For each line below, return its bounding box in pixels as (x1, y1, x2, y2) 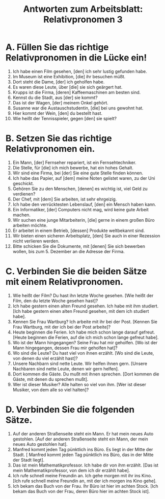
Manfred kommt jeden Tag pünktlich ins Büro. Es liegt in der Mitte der (12, 446, 153, 452)
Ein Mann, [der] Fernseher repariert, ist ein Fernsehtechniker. (12, 159, 137, 166)
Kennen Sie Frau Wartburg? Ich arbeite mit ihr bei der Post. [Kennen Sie (12, 319, 158, 325)
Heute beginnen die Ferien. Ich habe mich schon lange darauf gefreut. (12, 329, 155, 335)
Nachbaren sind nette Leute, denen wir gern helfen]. (12, 366, 119, 371)
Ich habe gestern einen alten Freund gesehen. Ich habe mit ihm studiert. (12, 303, 159, 309)
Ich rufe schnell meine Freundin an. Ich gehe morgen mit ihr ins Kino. (12, 472, 152, 478)
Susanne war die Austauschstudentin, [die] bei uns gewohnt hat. (12, 105, 144, 111)
